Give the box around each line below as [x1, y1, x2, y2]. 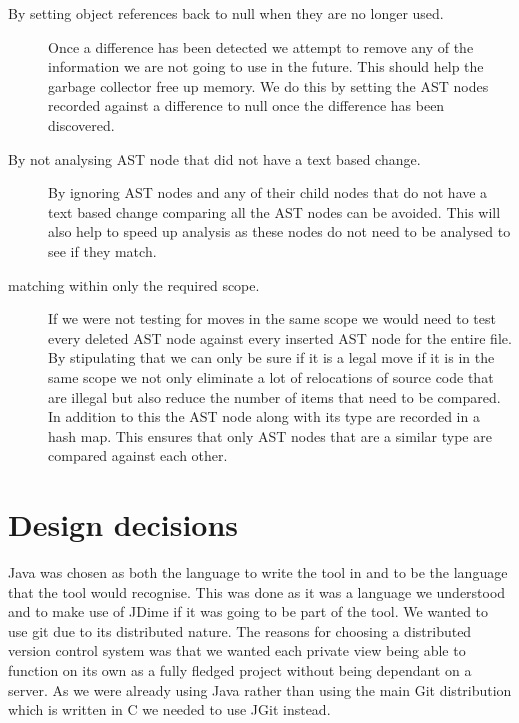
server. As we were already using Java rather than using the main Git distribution [8, 679, 512, 700]
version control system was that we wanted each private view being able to [8, 640, 466, 661]
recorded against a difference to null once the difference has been [48, 95, 445, 116]
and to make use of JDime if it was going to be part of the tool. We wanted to [8, 601, 489, 622]
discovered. [48, 114, 115, 135]
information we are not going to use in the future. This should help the [48, 56, 484, 77]
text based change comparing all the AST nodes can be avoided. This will [48, 201, 501, 222]
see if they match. [48, 240, 157, 261]
